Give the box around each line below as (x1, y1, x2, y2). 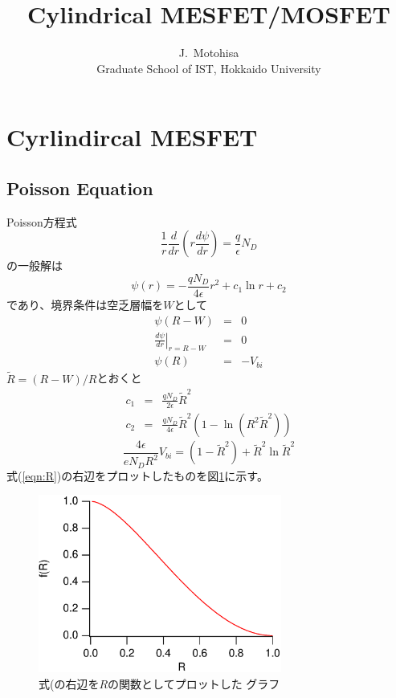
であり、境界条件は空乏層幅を (6, 296, 164, 312)
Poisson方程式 (6, 213, 77, 230)
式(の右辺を (39, 675, 100, 692)
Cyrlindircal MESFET (6, 120, 258, 153)
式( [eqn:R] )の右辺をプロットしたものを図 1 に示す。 (6, 467, 268, 484)
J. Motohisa (178, 44, 239, 61)
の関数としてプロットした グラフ (108, 675, 280, 692)
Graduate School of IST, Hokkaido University (96, 59, 321, 76)
